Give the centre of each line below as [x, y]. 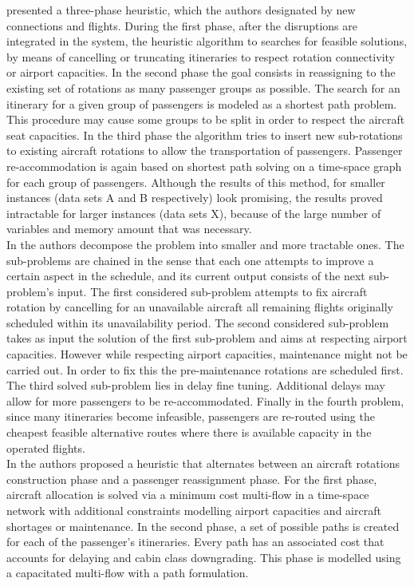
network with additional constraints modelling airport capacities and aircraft [194, 510]
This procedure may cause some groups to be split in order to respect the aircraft [206, 119]
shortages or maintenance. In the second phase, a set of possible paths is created [203, 526]
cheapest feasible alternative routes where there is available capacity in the [189, 432]
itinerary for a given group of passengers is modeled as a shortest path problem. [202, 103]
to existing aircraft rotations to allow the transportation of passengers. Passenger [205, 150]
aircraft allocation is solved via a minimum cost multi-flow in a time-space [188, 495]
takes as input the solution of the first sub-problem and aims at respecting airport [207, 338]
